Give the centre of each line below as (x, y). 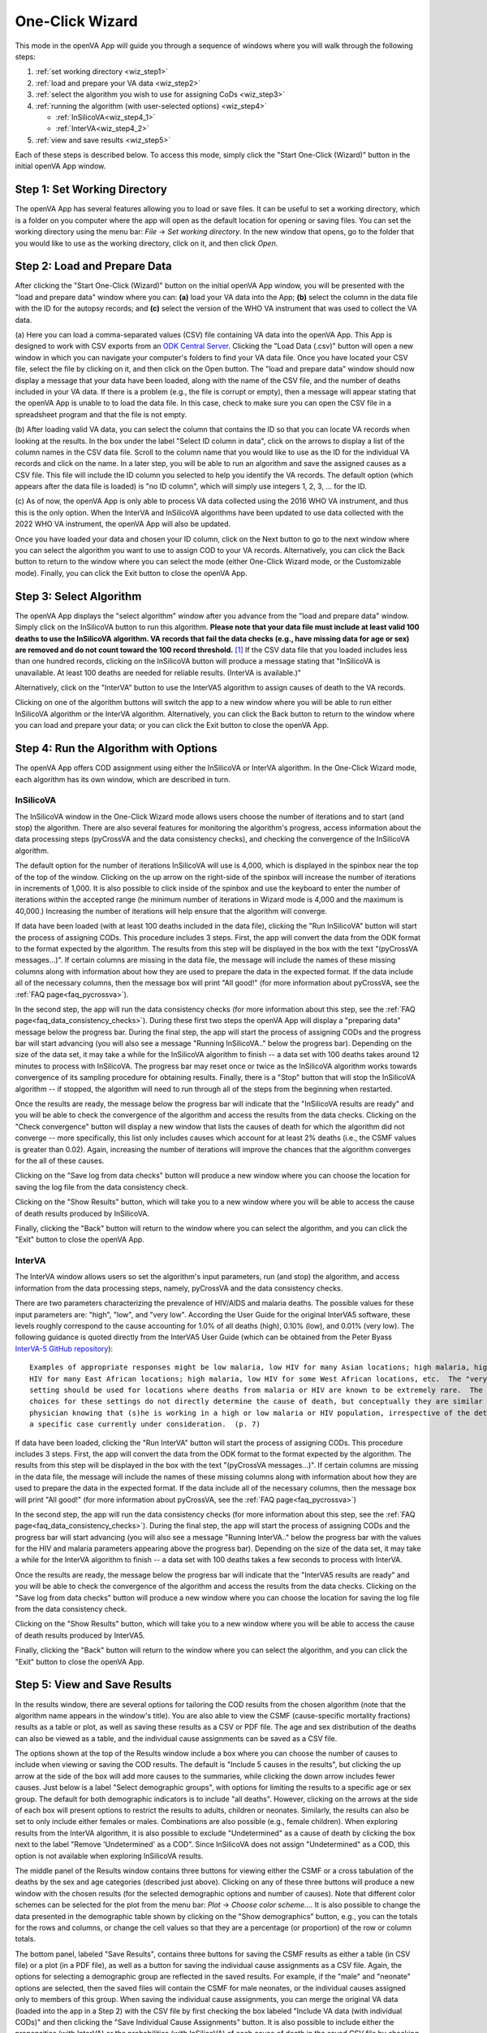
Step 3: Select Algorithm (78, 596)
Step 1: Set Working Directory (91, 190)
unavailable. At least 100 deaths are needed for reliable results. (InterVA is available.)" (158, 673)
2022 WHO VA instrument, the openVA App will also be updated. (123, 524)
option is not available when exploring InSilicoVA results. (109, 1856)
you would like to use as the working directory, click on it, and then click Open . (147, 243)
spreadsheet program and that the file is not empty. (101, 414)
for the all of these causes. (60, 1160)
